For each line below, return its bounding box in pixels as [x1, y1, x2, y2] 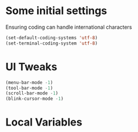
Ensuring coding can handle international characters [5, 23, 133, 31]
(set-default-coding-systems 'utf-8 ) [5, 35, 98, 40]
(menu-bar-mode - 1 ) [5, 79, 53, 86]
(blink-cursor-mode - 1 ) [5, 96, 64, 102]
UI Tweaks [5, 60, 58, 73]
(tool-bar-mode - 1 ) [5, 85, 53, 91]
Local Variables [5, 116, 83, 129]
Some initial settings [5, 4, 107, 18]
